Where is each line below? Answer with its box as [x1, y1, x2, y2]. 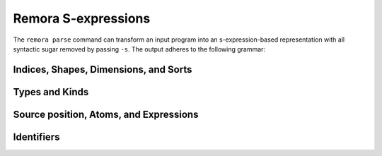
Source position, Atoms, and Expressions [13, 108, 199, 120]
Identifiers [13, 131, 60, 143]
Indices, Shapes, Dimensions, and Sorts [13, 64, 192, 76]
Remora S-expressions [13, 11, 151, 26]
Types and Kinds [13, 85, 89, 98]
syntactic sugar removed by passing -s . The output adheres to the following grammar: [13, 44, 265, 53]
